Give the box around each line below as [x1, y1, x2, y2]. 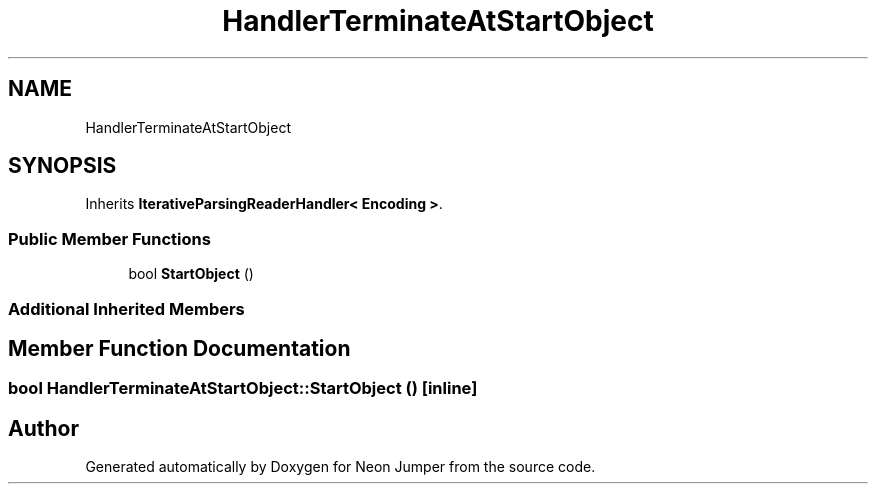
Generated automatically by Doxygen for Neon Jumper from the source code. [85, 458, 596, 476]
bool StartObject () [128, 265, 254, 283]
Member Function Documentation [8, 335, 351, 361]
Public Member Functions [8, 228, 211, 249]
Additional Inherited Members [8, 298, 245, 319]
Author [8, 415, 79, 441]
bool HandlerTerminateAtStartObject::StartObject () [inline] [8, 378, 478, 399]
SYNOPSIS [8, 153, 117, 179]
